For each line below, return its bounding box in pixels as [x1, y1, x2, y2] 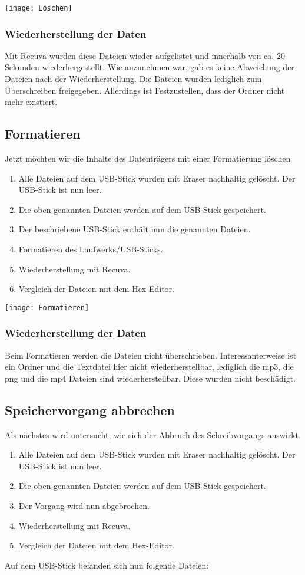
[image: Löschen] [5, 4, 72, 12]
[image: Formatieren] [5, 303, 89, 312]
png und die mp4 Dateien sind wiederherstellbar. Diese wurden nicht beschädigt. [5, 372, 296, 384]
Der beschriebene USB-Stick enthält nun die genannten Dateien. [18, 223, 251, 235]
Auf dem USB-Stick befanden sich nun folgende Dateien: [5, 558, 209, 571]
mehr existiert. [5, 96, 58, 108]
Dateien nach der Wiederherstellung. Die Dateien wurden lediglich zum [5, 73, 262, 85]
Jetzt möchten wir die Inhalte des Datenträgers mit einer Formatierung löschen [5, 152, 291, 165]
